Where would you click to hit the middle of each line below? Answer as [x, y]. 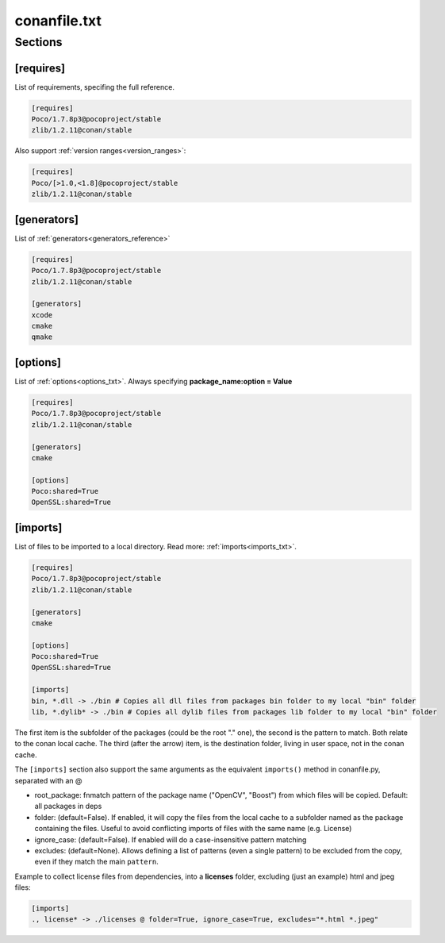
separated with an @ [48, 780]
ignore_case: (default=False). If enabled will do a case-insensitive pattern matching [171, 839]
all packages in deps [68, 806]
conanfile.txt [58, 21]
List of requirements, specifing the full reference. [94, 87]
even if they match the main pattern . [96, 862]
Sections [38, 42]
